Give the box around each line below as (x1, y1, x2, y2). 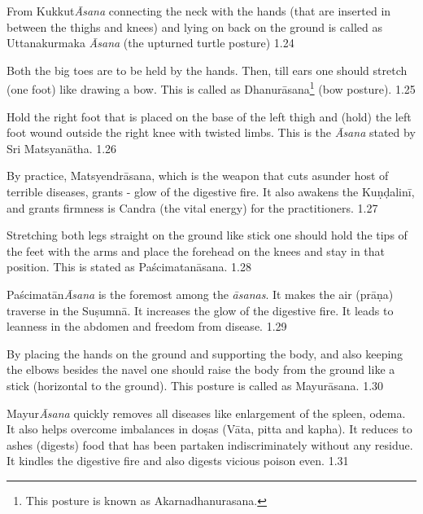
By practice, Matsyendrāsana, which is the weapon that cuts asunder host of (7, 167, 389, 184)
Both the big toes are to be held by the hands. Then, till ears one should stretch (7, 61, 408, 78)
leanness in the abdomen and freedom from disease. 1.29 (7, 318, 287, 335)
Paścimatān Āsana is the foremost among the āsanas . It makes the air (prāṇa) (7, 285, 394, 302)
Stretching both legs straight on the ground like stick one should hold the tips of (7, 226, 408, 244)
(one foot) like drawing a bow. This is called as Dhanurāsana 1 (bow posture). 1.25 (7, 78, 416, 98)
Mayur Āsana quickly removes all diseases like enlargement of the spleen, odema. (7, 404, 406, 421)
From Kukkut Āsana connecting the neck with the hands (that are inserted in (7, 2, 391, 19)
